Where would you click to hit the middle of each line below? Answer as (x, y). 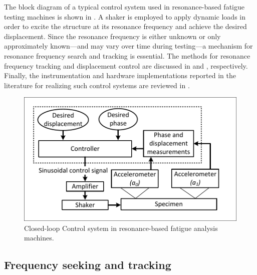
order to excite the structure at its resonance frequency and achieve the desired (125, 26)
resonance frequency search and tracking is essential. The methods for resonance (127, 55)
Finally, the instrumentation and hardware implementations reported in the (120, 75)
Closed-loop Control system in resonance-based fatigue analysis (121, 228)
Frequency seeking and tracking (88, 265)
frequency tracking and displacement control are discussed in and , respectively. (126, 65)
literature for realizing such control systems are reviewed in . (97, 85)
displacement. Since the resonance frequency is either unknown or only (112, 36)
